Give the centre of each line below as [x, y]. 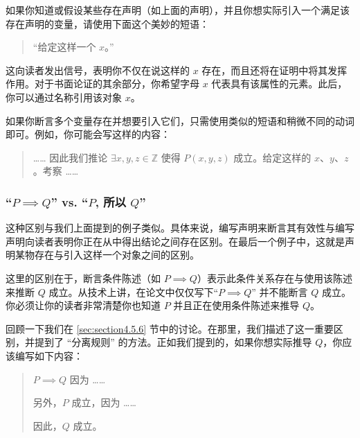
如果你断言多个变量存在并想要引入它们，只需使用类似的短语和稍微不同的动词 [180, 120]
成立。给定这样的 [272, 157]
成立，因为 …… [104, 402]
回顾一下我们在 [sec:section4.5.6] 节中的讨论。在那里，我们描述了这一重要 [170, 328]
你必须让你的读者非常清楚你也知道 [83, 305]
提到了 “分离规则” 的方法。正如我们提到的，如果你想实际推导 [173, 342]
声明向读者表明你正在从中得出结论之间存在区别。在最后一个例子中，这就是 [175, 241]
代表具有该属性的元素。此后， [279, 84]
